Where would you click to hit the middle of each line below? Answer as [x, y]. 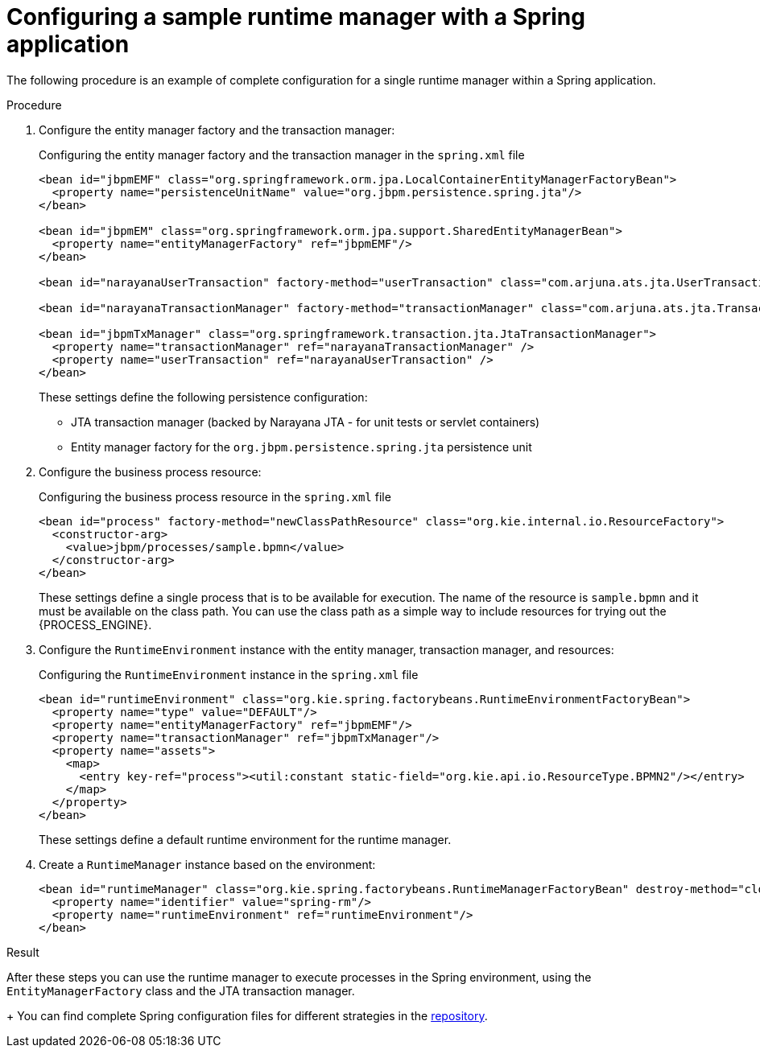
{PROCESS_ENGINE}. [95, 624]
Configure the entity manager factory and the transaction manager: [217, 130]
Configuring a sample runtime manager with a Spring [296, 17]
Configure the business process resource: [150, 471]
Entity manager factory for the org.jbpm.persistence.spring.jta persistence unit [302, 447]
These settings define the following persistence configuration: [203, 397]
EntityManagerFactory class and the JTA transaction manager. [181, 990]
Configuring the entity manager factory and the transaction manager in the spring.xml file [282, 154]
